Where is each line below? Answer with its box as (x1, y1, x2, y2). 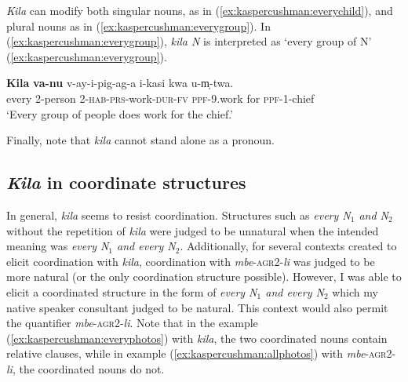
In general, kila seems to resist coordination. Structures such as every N (6, 206, 351, 223)
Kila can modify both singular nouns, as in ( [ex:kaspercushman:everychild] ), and (6, 2, 393, 18)
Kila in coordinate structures (6, 170, 246, 195)
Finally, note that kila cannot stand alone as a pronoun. (6, 132, 275, 148)
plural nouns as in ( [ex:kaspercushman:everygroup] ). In (6, 17, 271, 34)
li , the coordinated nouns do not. (6, 360, 165, 377)
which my (332, 283, 378, 300)
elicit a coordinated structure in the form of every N (6, 283, 257, 300)
